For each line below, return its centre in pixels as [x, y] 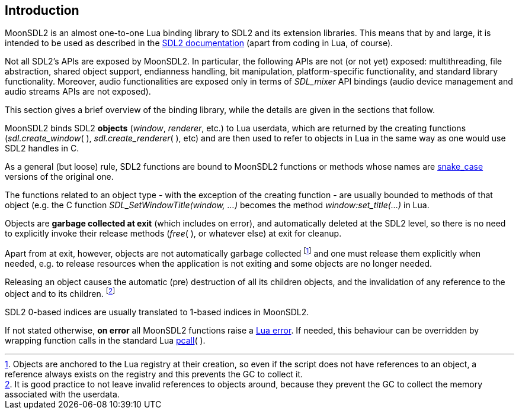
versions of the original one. [59, 177]
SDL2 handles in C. [42, 148]
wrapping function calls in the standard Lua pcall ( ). [105, 340]
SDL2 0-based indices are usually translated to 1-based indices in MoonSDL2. [157, 312]
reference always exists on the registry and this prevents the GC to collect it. [154, 374]
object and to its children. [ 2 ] [60, 293]
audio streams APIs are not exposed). [78, 92]
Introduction [42, 10]
